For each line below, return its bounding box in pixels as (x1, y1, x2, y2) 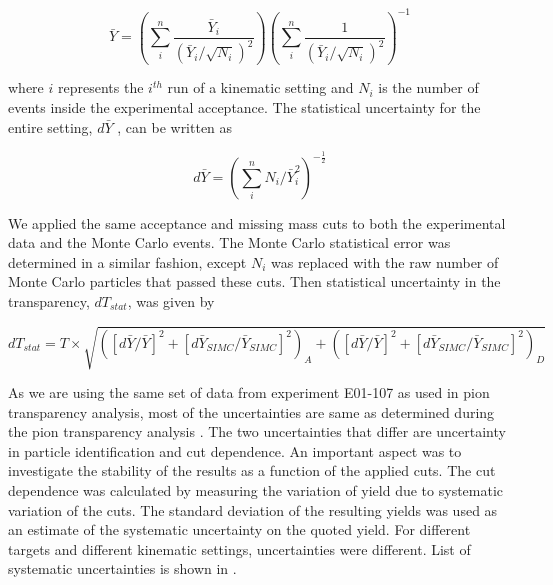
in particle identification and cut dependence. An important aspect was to (8, 440, 462, 461)
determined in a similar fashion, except (8, 251, 247, 272)
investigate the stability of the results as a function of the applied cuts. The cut (8, 460, 496, 481)
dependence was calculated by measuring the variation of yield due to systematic (8, 480, 504, 501)
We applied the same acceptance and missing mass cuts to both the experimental (8, 212, 506, 233)
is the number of (378, 77, 479, 98)
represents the (57, 77, 144, 98)
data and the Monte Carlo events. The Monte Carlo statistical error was (8, 232, 451, 253)
